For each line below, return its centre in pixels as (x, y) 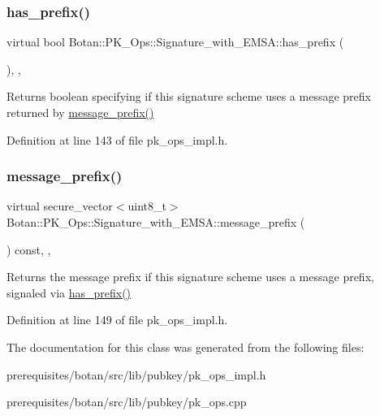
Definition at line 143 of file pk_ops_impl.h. (117, 139)
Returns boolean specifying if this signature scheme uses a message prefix (189, 96)
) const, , (29, 249)
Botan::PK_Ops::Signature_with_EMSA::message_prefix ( (156, 222)
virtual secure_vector (60, 206)
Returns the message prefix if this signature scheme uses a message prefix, (190, 277)
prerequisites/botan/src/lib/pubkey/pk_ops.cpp (127, 402)
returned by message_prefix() (80, 112)
